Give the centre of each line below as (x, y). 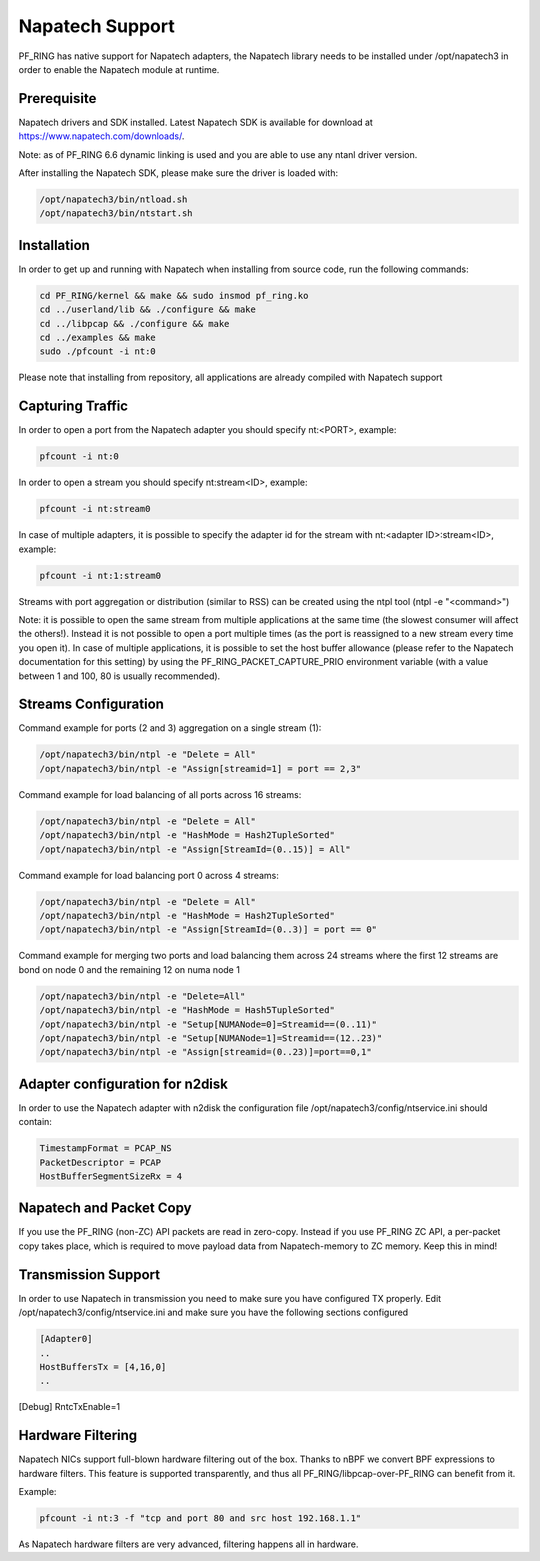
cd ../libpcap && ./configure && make (134, 323)
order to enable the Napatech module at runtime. (119, 69)
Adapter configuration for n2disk (123, 1083)
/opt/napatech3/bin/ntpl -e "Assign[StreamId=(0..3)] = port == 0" (208, 929)
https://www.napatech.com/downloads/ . (101, 136)
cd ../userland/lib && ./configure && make (148, 309)
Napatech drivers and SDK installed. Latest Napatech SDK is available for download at (196, 122)
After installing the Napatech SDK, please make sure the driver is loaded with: (178, 173)
